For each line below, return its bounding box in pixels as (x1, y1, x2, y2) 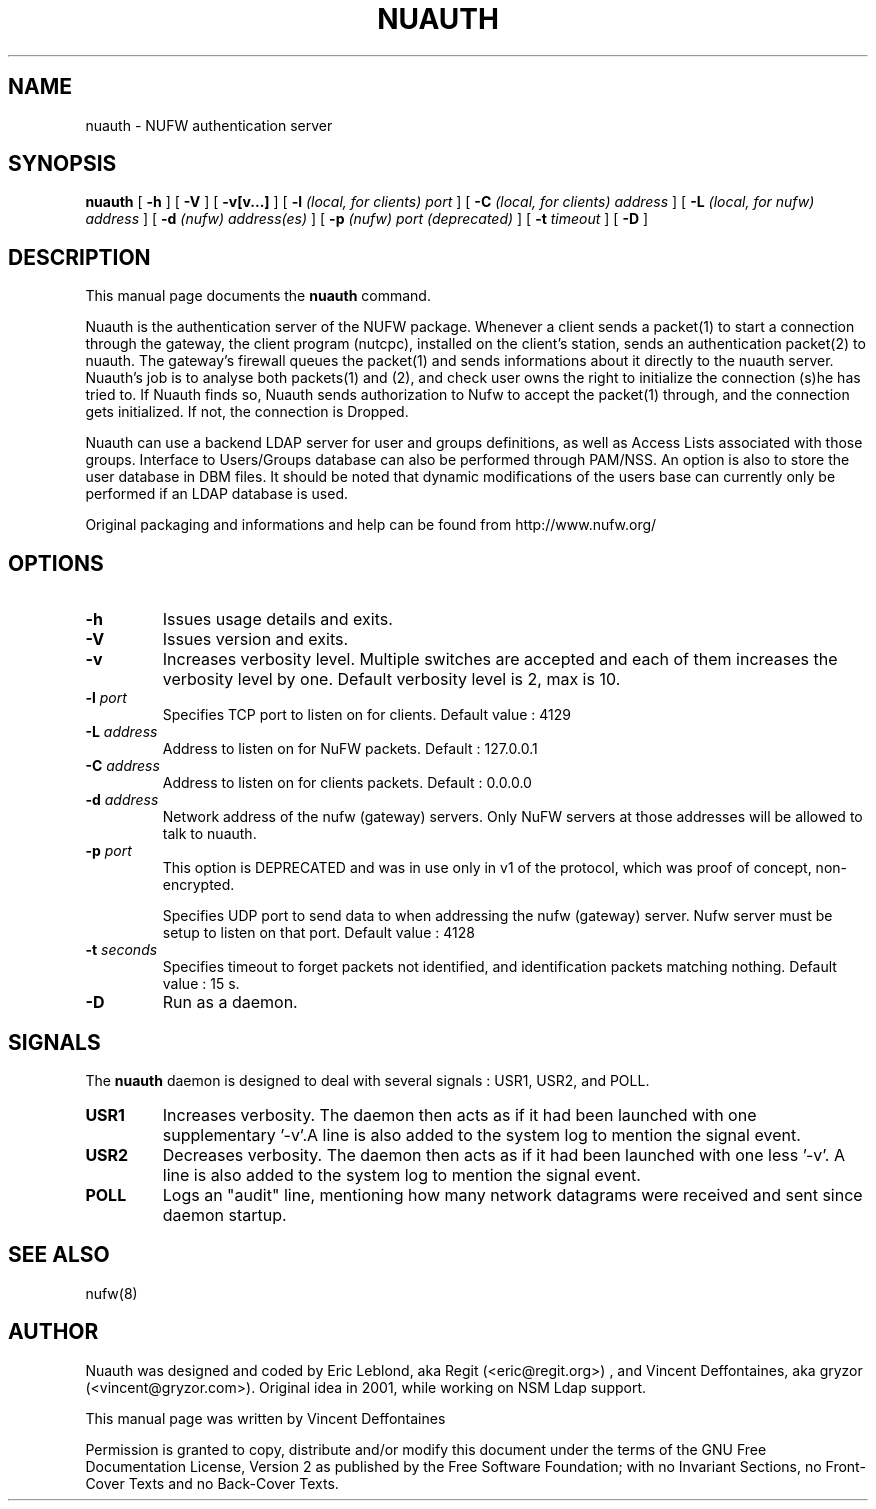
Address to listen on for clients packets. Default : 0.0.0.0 (162, 774, 532, 792)
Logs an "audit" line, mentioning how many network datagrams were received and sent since (162, 1184, 863, 1205)
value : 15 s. (162, 975, 240, 993)
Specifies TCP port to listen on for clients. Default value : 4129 (162, 706, 571, 724)
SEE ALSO (8, 1242, 110, 1268)
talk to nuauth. (162, 825, 257, 843)
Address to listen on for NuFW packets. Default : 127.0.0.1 (162, 740, 538, 758)
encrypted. (162, 876, 235, 894)
